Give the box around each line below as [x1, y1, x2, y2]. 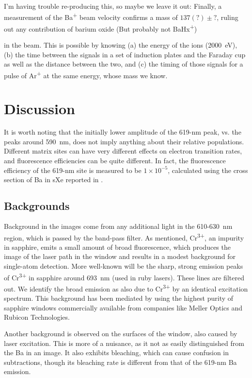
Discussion [4, 99, 75, 119]
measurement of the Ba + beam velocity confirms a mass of [4, 11, 178, 22]
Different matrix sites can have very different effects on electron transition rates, [4, 146, 242, 156]
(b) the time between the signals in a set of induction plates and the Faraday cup [4, 49, 246, 59]
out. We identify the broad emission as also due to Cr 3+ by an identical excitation [4, 282, 248, 293]
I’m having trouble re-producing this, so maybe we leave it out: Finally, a [4, 1, 222, 11]
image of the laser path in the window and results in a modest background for [4, 251, 236, 261]
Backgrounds [4, 198, 70, 213]
